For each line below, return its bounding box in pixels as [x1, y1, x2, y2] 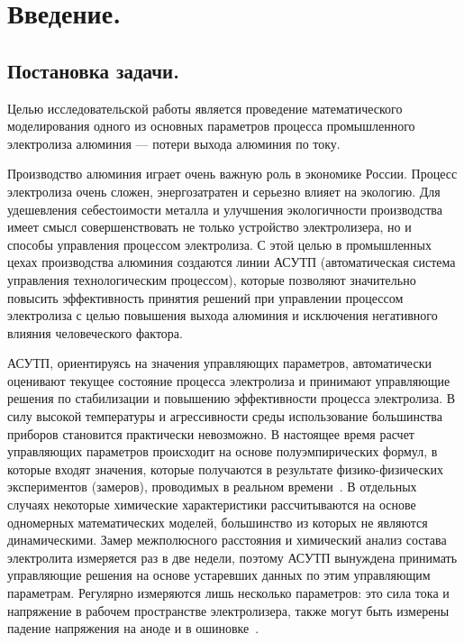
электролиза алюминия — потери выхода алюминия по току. [7, 133, 341, 152]
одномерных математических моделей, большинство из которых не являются [7, 512, 428, 531]
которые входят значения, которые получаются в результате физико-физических [7, 459, 443, 478]
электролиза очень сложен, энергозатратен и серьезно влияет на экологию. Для [7, 181, 441, 200]
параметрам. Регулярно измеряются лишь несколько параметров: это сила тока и [7, 583, 450, 602]
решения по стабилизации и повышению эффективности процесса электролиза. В [7, 389, 456, 408]
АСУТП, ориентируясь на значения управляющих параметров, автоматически [7, 354, 432, 372]
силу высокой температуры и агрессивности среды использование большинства [7, 407, 442, 426]
